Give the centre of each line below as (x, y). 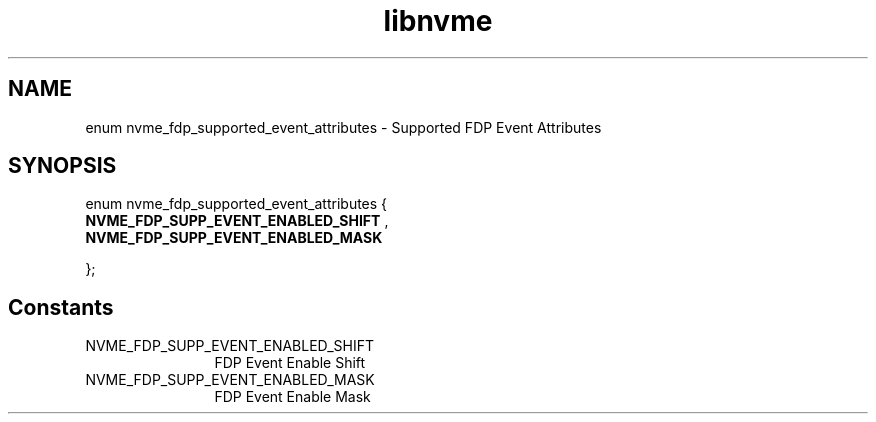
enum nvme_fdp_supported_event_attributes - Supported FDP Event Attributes (343, 127)
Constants (61, 307)
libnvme (438, 21)
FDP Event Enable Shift (290, 363)
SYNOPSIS (62, 166)
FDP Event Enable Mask (292, 397)
